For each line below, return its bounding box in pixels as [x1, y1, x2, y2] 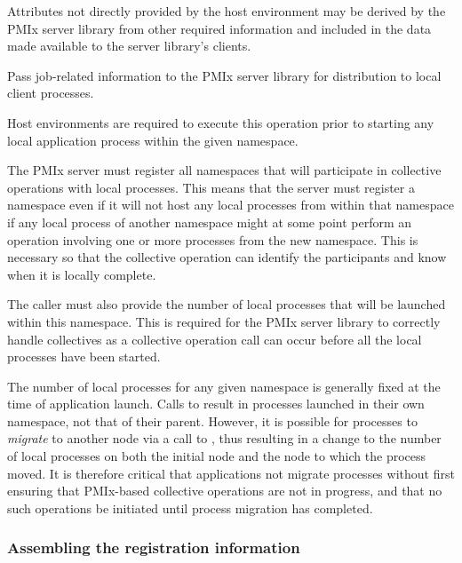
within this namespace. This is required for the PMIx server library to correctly [7, 312, 441, 330]
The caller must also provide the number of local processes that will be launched [7, 295, 446, 313]
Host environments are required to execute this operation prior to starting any [7, 113, 434, 131]
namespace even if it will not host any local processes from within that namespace [7, 195, 454, 214]
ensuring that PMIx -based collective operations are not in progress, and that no [7, 481, 442, 500]
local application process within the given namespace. [7, 131, 299, 149]
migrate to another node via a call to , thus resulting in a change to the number [7, 429, 442, 448]
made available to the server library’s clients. [7, 36, 251, 55]
